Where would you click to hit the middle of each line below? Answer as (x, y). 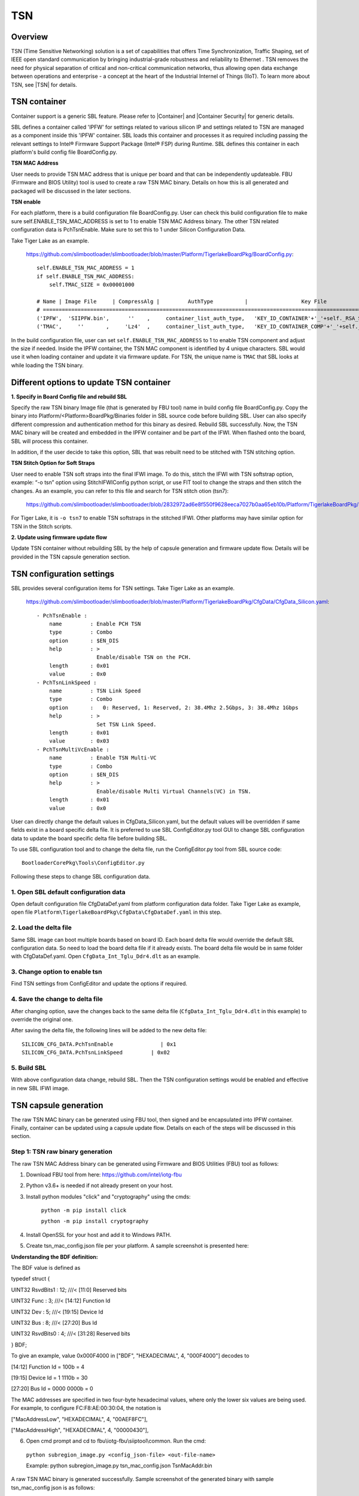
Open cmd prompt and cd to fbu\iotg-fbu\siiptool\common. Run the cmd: (116, 1441)
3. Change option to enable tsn (57, 972)
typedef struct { (31, 1279)
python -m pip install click (84, 1211)
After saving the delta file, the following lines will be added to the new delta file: (109, 1030)
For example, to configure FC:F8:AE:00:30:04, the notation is (86, 1408)
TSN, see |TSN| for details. (44, 84)
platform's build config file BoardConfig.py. (64, 152)
